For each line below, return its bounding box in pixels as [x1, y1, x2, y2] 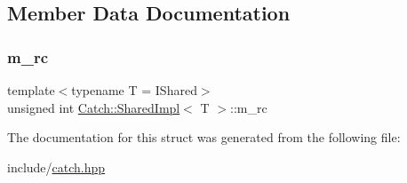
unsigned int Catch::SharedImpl [7, 98, 180, 116]
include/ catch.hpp [7, 157, 106, 176]
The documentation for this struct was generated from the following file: [7, 128, 401, 147]
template [7, 81, 55, 99]
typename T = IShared [71, 81, 197, 99]
